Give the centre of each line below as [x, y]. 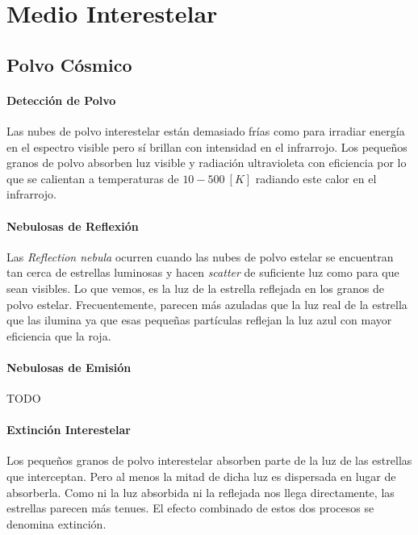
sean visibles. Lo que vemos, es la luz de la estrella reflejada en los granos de [195, 288]
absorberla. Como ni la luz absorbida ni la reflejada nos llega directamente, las [201, 492]
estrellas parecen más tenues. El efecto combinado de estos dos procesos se [190, 508]
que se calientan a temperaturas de [93, 178]
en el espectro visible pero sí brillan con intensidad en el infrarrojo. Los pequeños [207, 146]
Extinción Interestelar [69, 430]
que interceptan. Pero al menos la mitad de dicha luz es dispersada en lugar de [201, 476]
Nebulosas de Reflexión [73, 226]
